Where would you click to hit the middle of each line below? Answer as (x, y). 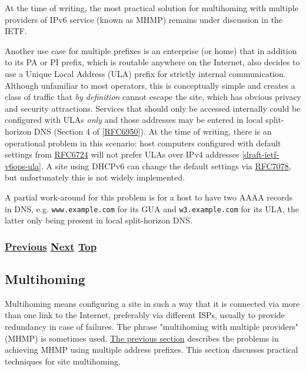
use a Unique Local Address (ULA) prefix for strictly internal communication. (145, 73)
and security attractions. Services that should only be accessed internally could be (153, 108)
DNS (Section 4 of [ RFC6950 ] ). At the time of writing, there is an (153, 131)
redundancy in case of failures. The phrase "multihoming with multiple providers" (152, 326)
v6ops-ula (22, 166)
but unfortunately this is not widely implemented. (95, 177)
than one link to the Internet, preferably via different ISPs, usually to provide (145, 315)
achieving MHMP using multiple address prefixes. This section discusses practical (152, 350)
